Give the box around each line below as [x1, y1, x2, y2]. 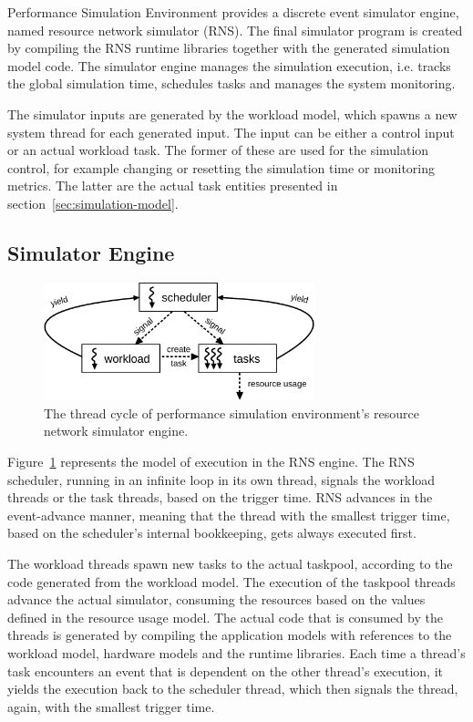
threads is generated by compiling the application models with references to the [7, 625, 452, 645]
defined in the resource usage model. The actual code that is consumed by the [7, 607, 443, 626]
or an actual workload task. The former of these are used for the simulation [7, 140, 429, 160]
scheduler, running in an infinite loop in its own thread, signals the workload [7, 469, 436, 489]
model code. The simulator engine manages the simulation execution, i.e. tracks [7, 56, 451, 75]
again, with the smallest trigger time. [7, 696, 215, 716]
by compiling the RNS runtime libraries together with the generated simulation [7, 38, 450, 57]
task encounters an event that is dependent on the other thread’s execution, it [7, 661, 443, 680]
